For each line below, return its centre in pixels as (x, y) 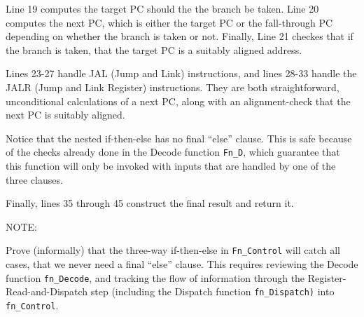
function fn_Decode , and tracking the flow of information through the (155, 277)
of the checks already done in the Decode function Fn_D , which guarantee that (173, 152)
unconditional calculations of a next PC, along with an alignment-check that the (178, 101)
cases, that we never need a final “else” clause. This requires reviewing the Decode (182, 264)
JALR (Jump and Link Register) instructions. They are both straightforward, (173, 87)
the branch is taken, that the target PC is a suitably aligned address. (154, 49)
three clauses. (34, 179)
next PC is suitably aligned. (65, 115)
